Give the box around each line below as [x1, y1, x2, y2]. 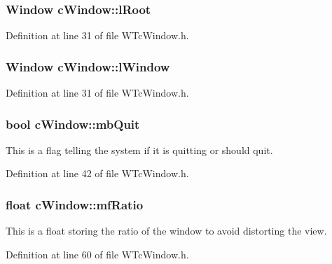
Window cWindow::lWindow [6, 57, 170, 75]
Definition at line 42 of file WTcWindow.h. [6, 166, 189, 181]
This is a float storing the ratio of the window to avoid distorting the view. [6, 223, 327, 238]
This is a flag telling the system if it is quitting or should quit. [6, 142, 273, 157]
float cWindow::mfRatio [6, 195, 144, 213]
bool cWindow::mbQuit [6, 115, 140, 132]
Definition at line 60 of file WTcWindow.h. [6, 246, 189, 261]
